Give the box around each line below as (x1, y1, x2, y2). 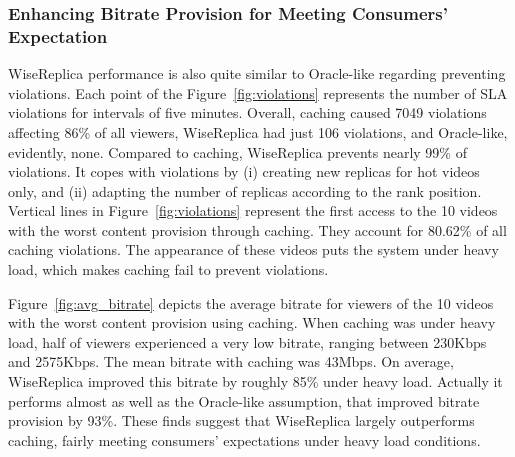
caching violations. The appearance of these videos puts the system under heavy (8, 239, 499, 260)
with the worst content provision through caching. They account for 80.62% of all (8, 219, 507, 240)
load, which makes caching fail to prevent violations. (8, 259, 329, 280)
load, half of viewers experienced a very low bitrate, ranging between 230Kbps (8, 331, 487, 352)
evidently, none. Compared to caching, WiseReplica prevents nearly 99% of (8, 141, 467, 162)
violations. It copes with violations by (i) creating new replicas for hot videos (8, 161, 480, 182)
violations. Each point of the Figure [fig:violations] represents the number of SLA (8, 82, 508, 103)
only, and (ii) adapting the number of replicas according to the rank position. (8, 180, 482, 201)
